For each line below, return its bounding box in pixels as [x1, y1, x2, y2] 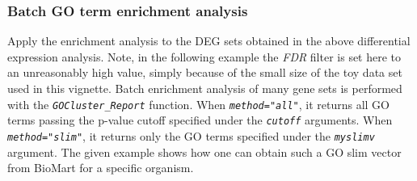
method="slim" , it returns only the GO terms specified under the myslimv [7, 127, 375, 144]
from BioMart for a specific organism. [7, 159, 194, 176]
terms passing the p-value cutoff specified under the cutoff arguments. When [7, 112, 393, 128]
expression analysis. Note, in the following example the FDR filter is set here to [7, 48, 402, 65]
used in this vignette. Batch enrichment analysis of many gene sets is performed [7, 80, 402, 96]
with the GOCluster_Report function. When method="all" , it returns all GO [7, 95, 390, 112]
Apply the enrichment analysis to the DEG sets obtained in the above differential [7, 32, 411, 49]
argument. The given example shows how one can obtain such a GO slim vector [7, 143, 402, 160]
